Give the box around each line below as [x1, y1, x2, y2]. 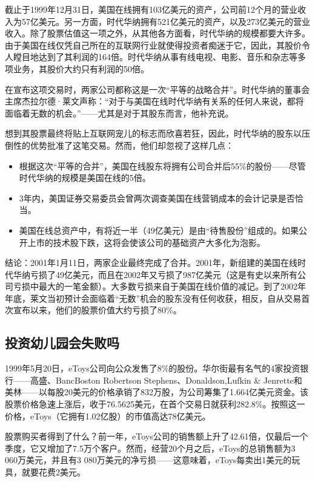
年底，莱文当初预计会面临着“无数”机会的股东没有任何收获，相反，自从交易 [5, 291, 302, 304]
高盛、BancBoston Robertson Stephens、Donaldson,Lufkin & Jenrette [30, 373, 294, 386]
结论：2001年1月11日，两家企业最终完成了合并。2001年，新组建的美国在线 [5, 256, 297, 269]
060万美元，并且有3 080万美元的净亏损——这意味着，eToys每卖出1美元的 [5, 453, 292, 466]
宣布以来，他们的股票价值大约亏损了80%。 [13, 304, 182, 316]
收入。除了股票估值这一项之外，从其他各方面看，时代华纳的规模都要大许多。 [5, 27, 310, 39]
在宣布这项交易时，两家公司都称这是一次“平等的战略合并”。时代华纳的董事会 [5, 83, 310, 95]
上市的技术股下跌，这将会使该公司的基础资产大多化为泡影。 [27, 236, 265, 248]
